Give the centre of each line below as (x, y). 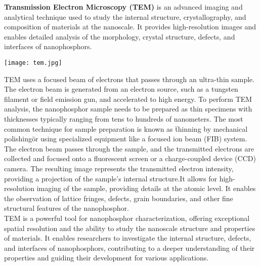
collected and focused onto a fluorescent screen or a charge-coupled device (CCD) (130, 158)
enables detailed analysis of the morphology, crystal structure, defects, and (120, 36)
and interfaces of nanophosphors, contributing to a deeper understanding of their (129, 248)
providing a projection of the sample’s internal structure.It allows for (111, 178)
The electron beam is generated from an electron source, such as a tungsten (121, 89)
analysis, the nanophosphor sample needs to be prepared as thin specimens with (128, 109)
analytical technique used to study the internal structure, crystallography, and (125, 16)
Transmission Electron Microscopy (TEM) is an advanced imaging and (123, 7)
